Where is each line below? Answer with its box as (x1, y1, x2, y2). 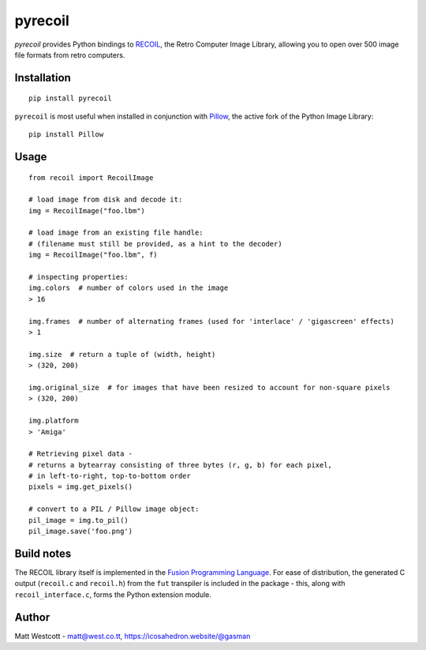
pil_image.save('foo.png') (28, 527, 133, 536)
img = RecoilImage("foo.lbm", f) (28, 250, 158, 260)
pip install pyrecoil (28, 94, 112, 103)
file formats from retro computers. (14, 50, 125, 59)
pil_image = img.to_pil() (28, 516, 129, 524)
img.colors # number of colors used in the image (28, 284, 229, 292)
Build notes (14, 547, 72, 560)
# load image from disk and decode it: (28, 195, 183, 205)
